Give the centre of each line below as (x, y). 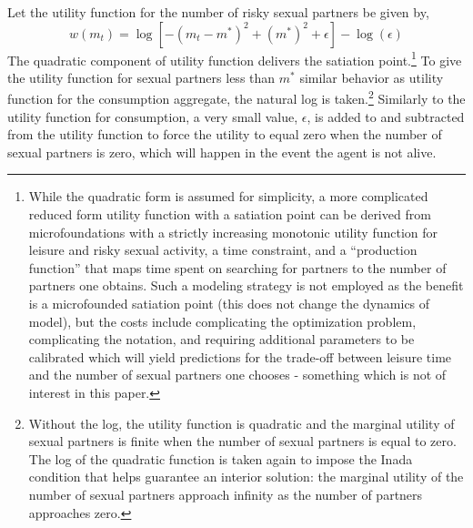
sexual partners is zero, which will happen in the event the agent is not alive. (222, 152)
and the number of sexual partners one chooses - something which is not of (237, 375)
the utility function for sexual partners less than (141, 77)
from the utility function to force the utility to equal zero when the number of (225, 134)
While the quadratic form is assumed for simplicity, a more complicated (228, 196)
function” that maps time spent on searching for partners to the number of (237, 267)
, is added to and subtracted (386, 116)
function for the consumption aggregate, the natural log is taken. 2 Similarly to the (236, 97)
